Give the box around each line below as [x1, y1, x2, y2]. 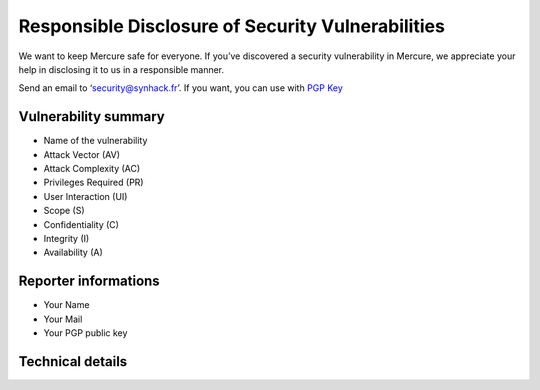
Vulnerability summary [18, 108, 165, 125]
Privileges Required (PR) [43, 176, 144, 189]
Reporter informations [18, 273, 160, 290]
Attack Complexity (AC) [43, 163, 141, 175]
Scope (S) [43, 205, 85, 217]
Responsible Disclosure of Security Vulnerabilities [18, 15, 445, 37]
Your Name [43, 299, 90, 311]
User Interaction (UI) [43, 190, 128, 202]
